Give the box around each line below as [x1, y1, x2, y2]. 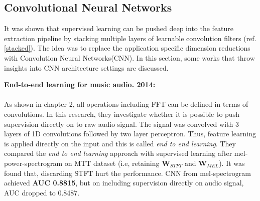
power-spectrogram [4, 157, 63, 168]
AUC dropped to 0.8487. [4, 187, 80, 197]
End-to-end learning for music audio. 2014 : [4, 79, 156, 90]
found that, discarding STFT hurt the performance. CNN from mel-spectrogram [4, 167, 251, 178]
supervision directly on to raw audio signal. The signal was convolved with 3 [4, 118, 239, 129]
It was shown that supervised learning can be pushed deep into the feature [4, 23, 234, 34]
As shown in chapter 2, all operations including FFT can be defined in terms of [4, 99, 248, 109]
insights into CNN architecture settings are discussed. [4, 62, 169, 73]
